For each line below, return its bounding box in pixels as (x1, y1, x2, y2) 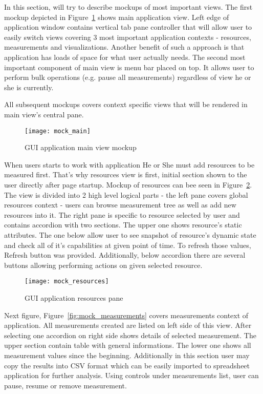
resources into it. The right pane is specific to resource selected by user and (4, 209, 240, 220)
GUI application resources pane (25, 292, 123, 303)
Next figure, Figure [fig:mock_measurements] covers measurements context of (4, 309, 249, 320)
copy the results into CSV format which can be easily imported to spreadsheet (4, 360, 250, 370)
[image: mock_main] (25, 127, 91, 135)
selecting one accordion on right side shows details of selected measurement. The (4, 329, 256, 340)
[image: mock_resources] (25, 278, 109, 285)
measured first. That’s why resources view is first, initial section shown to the (4, 169, 247, 180)
